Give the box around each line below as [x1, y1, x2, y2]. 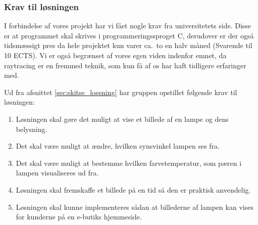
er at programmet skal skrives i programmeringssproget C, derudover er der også [4, 30, 254, 40]
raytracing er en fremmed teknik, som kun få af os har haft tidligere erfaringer [4, 60, 246, 70]
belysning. [16, 123, 47, 134]
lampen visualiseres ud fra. [16, 167, 99, 178]
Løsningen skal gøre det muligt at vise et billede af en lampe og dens [16, 113, 229, 124]
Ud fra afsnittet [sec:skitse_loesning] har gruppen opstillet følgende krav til [4, 86, 237, 97]
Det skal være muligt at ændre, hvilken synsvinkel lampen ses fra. [16, 141, 220, 151]
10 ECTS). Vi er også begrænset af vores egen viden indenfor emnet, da [4, 50, 227, 60]
